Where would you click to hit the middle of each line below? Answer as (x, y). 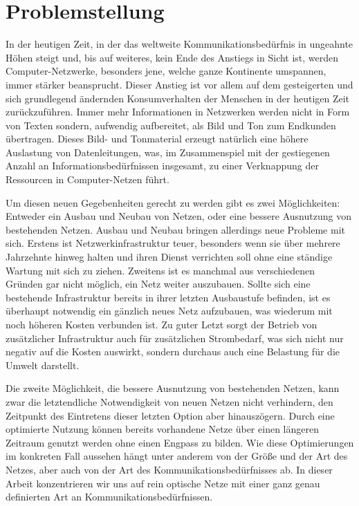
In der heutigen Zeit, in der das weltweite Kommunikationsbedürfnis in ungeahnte (179, 44)
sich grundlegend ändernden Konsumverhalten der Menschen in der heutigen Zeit (178, 98)
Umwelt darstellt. (43, 365)
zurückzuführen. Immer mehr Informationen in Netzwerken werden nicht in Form (178, 112)
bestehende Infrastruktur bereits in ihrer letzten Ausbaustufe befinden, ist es (168, 297)
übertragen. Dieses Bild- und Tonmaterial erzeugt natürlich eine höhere (157, 139)
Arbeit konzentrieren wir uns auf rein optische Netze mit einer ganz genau (163, 483)
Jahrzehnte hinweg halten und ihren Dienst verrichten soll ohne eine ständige (169, 257)
